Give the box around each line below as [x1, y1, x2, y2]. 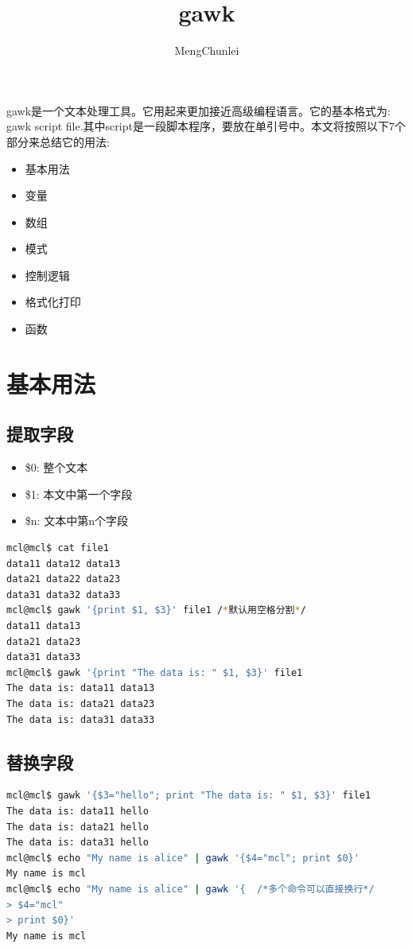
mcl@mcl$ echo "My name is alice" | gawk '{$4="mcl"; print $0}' [6, 852, 360, 864]
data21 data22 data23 [6, 573, 121, 585]
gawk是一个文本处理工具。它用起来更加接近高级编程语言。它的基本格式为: [6, 102, 391, 118]
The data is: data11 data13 [6, 682, 155, 694]
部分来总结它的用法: [6, 133, 110, 150]
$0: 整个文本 [25, 459, 88, 476]
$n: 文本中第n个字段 [25, 512, 128, 529]
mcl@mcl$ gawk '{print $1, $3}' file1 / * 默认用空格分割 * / [6, 604, 306, 616]
